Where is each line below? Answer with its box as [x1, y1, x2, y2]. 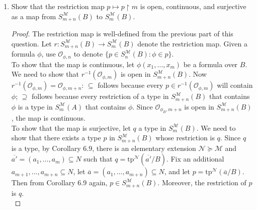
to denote [73, 48, 103, 59]
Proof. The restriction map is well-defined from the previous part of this [11, 28, 233, 39]
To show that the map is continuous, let [11, 59, 135, 69]
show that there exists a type [11, 132, 101, 143]
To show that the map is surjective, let [11, 122, 131, 133]
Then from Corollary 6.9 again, [11, 177, 108, 188]
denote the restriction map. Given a [137, 38, 248, 48]
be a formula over [183, 59, 238, 69]
